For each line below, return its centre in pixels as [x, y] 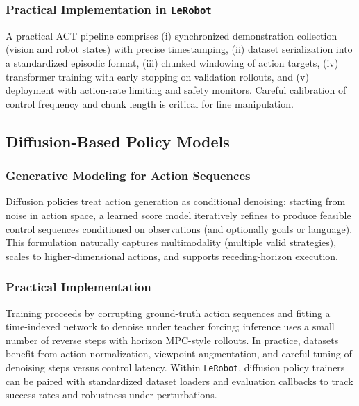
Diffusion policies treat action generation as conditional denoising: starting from [176, 201]
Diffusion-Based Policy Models [118, 141]
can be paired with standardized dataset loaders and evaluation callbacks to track [179, 381]
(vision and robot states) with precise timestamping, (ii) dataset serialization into [179, 49]
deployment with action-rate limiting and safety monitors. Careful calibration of [176, 90]
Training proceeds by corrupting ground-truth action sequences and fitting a [168, 312]
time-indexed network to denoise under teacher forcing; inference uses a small [170, 326]
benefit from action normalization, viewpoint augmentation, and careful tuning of [179, 354]
